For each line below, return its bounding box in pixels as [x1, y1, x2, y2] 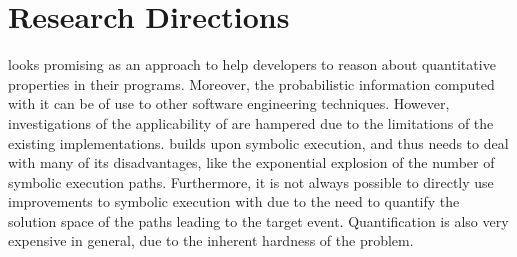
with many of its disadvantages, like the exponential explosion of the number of [8, 152, 495, 173]
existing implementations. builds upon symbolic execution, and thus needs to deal [8, 132, 509, 153]
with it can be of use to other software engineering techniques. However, [8, 93, 450, 114]
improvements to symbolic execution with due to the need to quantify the [8, 191, 460, 212]
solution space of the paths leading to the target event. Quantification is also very [8, 210, 509, 231]
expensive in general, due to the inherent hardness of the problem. [8, 230, 414, 251]
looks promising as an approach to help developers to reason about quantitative [8, 54, 496, 75]
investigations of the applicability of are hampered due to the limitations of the [8, 112, 494, 133]
